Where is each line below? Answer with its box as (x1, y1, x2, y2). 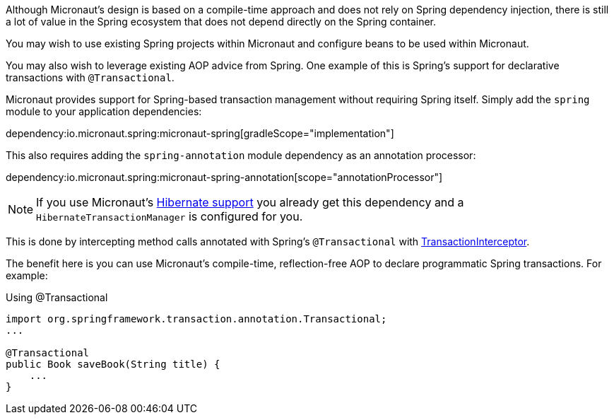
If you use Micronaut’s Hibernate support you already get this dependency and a (36, 195, 464, 209)
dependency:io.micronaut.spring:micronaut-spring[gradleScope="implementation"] (6, 127, 394, 139)
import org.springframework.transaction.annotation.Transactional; (6, 313, 387, 325)
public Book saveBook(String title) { (6, 358, 220, 370)
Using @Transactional (6, 291, 108, 303)
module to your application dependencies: (6, 105, 202, 117)
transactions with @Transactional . (6, 71, 175, 83)
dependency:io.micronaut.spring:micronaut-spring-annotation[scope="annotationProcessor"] (6, 171, 443, 183)
